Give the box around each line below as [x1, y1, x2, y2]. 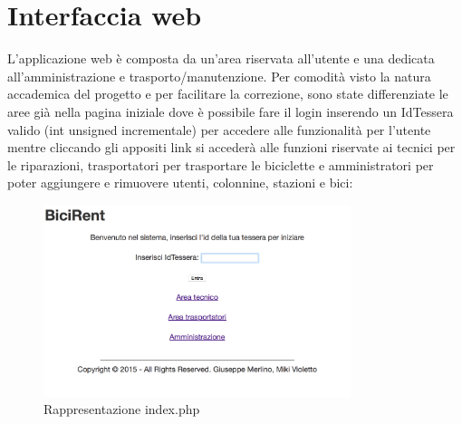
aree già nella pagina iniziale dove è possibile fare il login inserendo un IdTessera [7, 101, 454, 120]
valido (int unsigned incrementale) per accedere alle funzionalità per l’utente [7, 120, 431, 139]
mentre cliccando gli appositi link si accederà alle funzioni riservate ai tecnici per [7, 138, 456, 157]
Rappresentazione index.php [43, 400, 200, 419]
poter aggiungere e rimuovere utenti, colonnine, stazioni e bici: [7, 173, 353, 192]
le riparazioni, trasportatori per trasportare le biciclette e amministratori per [7, 155, 434, 174]
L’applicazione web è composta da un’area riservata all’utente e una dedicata [7, 49, 435, 68]
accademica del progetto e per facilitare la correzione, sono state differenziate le [7, 84, 448, 103]
